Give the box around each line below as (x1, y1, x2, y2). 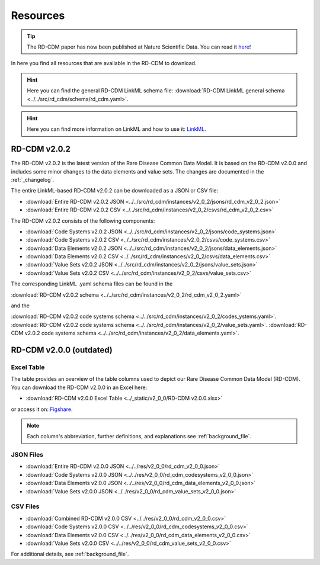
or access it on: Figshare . (11, 406, 73, 413)
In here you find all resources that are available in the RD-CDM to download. (11, 60, 197, 67)
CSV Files (11, 502, 40, 511)
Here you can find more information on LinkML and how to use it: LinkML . (27, 126, 207, 133)
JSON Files (11, 451, 44, 459)
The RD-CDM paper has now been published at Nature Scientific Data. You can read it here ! (27, 43, 251, 50)
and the (11, 302, 30, 309)
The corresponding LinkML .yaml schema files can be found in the (11, 280, 173, 287)
